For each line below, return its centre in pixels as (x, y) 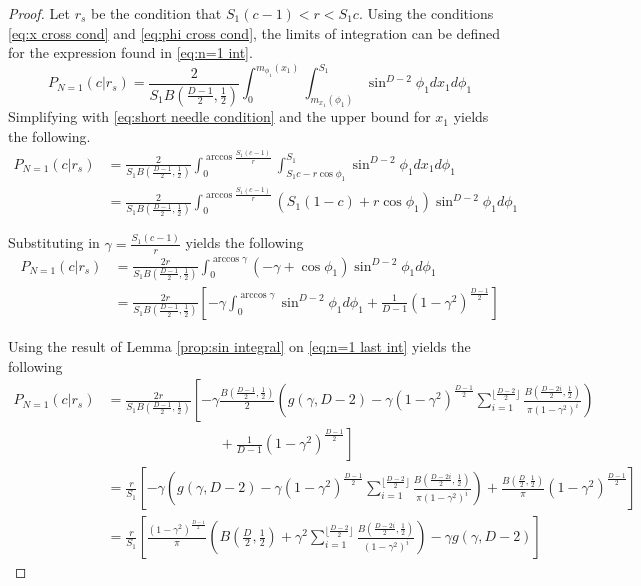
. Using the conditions (426, 13)
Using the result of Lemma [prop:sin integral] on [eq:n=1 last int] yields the (239, 346)
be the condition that (156, 13)
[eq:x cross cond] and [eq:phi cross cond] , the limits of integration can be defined (254, 32)
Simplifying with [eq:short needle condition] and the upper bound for (219, 116)
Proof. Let (39, 13)
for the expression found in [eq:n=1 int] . (130, 52)
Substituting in (54, 242)
